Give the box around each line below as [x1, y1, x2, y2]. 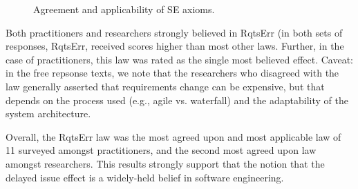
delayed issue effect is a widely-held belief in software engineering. [6, 170, 284, 184]
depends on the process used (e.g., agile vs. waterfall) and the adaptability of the [6, 92, 348, 107]
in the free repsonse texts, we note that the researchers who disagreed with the [6, 66, 339, 80]
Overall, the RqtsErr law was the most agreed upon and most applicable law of [6, 129, 341, 143]
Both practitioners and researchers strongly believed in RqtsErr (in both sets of [6, 25, 343, 39]
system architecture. [6, 106, 91, 121]
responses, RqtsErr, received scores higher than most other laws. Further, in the [6, 39, 344, 53]
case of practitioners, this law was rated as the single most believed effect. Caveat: [6, 52, 354, 66]
